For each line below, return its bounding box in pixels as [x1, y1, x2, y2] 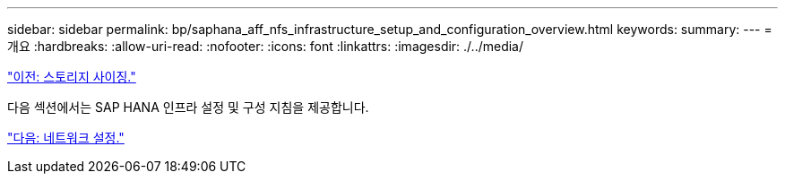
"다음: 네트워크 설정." [7, 130, 125, 145]
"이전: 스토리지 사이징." [7, 69, 136, 84]
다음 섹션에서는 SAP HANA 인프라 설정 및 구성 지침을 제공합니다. [7, 99, 369, 115]
